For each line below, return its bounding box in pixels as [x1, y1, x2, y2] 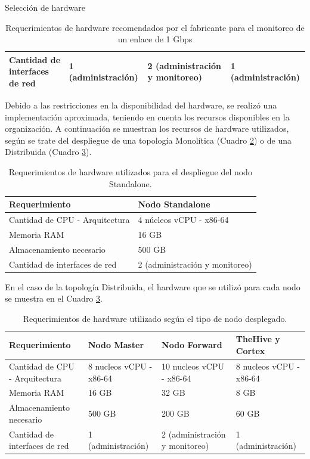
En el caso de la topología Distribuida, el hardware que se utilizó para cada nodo [5, 280, 300, 293]
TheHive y [235, 333, 280, 345]
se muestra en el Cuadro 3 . [5, 292, 103, 305]
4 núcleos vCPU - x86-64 [138, 213, 229, 226]
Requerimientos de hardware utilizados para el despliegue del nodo [8, 166, 252, 178]
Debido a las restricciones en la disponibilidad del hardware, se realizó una [5, 99, 277, 111]
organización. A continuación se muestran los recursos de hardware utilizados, [5, 122, 289, 135]
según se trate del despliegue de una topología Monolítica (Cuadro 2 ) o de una [5, 134, 292, 146]
